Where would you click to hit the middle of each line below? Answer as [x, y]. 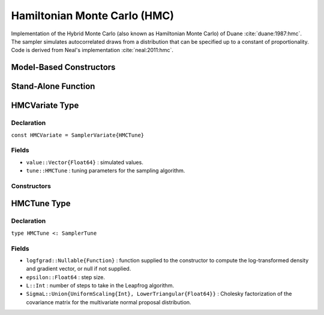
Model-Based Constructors [63, 67]
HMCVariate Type [45, 106]
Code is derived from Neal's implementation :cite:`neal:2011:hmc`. [92, 50]
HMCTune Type [41, 204]
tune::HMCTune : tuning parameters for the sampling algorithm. [106, 171]
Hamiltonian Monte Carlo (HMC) [92, 16]
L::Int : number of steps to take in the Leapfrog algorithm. [100, 286]
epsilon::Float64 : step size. [65, 277]
